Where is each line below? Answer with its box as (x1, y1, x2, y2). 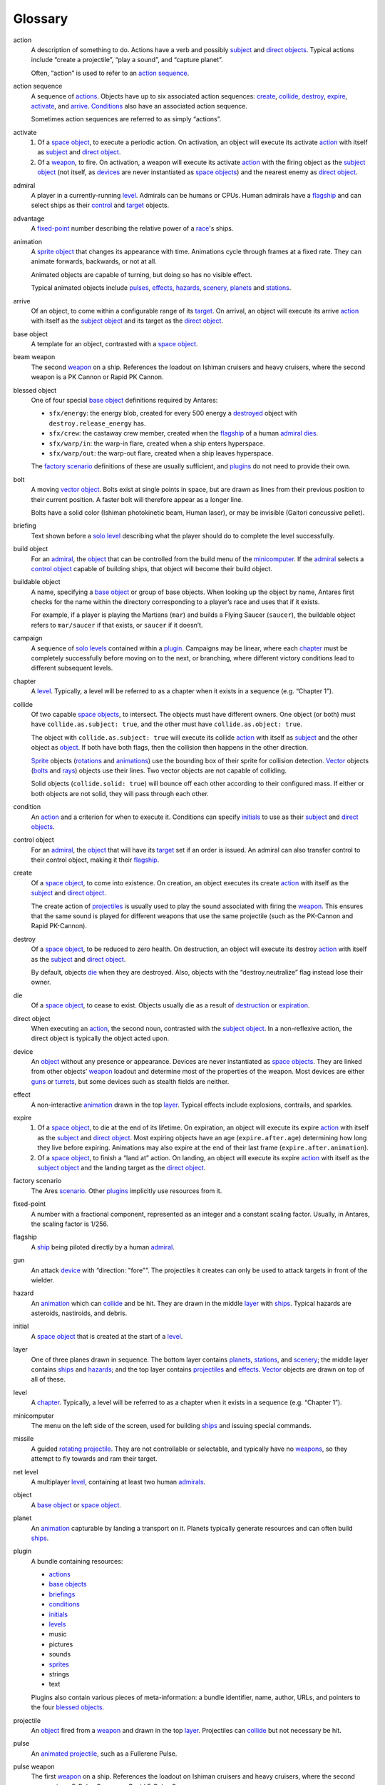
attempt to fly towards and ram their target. (31, 1454, 158, 1463)
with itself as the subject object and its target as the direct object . (31, 316, 224, 325)
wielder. (31, 1275, 55, 1284)
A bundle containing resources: (31, 1557, 123, 1565)
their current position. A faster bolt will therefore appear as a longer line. (31, 495, 244, 503)
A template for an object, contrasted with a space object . (31, 340, 198, 348)
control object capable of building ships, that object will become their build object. (31, 564, 272, 573)
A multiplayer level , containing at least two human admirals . (31, 1477, 206, 1486)
